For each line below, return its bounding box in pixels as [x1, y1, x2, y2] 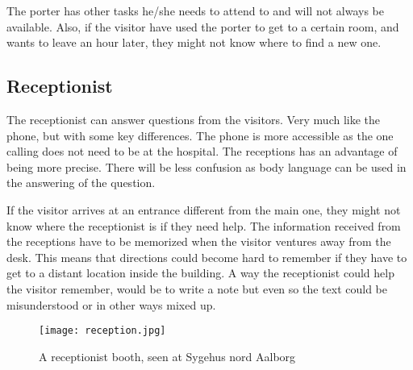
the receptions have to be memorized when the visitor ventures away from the [6, 233, 391, 250]
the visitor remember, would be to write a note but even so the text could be [6, 280, 387, 297]
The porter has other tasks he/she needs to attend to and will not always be [6, 2, 384, 19]
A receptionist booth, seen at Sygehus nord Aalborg [39, 347, 296, 364]
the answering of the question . [6, 174, 156, 191]
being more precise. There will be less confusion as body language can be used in [6, 158, 407, 175]
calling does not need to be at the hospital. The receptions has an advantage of [6, 143, 398, 160]
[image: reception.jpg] [39, 325, 166, 337]
